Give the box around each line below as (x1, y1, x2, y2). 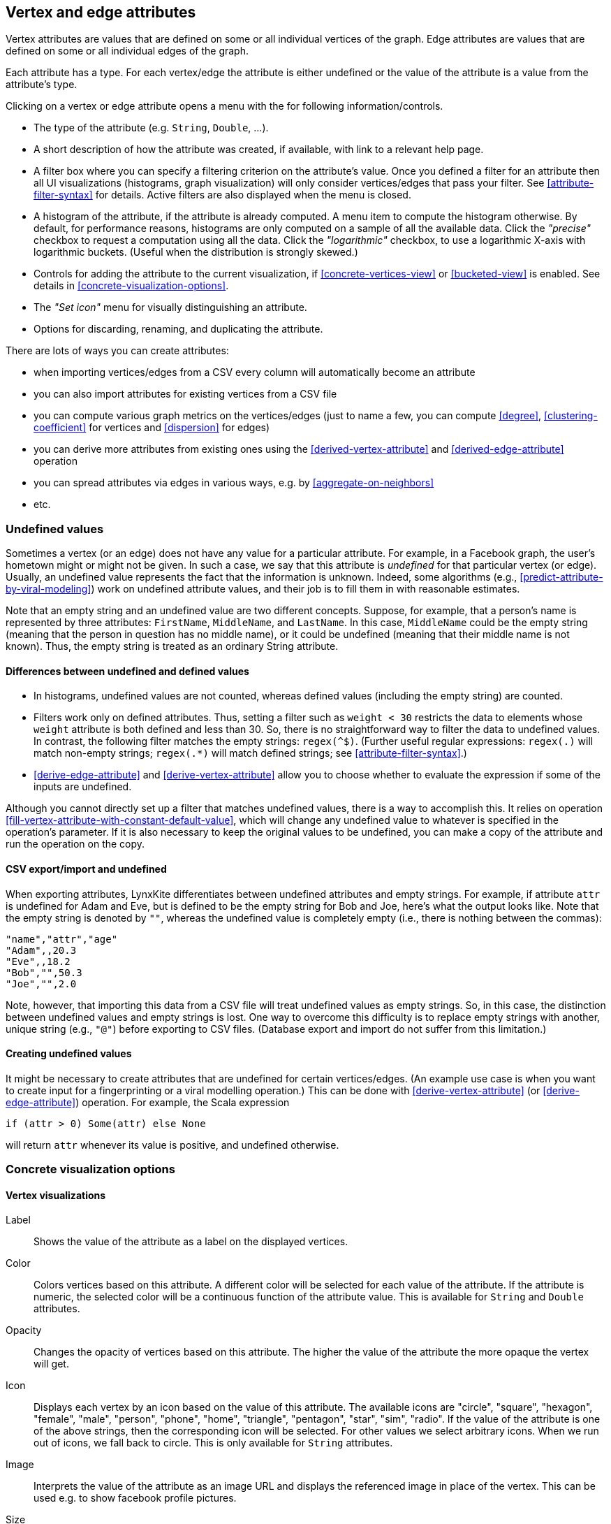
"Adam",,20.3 (6, 944, 77, 956)
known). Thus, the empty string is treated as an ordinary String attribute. (6, 640, 339, 653)
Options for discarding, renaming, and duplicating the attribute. (34, 323, 323, 335)
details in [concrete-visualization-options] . (34, 280, 229, 292)
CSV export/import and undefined (6, 863, 167, 875)
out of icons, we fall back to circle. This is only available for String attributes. (34, 1437, 393, 1449)
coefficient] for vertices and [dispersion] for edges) (34, 421, 270, 434)
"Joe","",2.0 (6, 978, 77, 989)
